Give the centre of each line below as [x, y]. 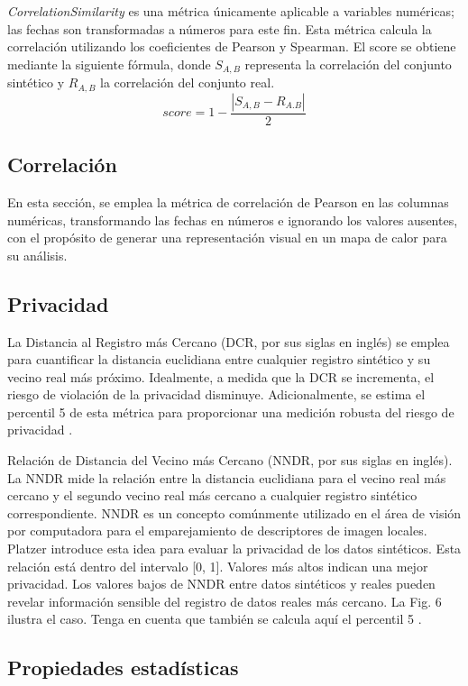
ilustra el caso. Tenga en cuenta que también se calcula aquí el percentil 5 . [215, 619]
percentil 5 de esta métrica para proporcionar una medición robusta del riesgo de [231, 412]
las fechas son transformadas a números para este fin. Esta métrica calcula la [220, 28]
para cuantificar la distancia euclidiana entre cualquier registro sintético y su [219, 359]
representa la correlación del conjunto [348, 64]
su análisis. [37, 255]
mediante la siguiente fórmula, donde [109, 64]
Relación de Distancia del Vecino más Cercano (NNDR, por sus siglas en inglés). [230, 460]
